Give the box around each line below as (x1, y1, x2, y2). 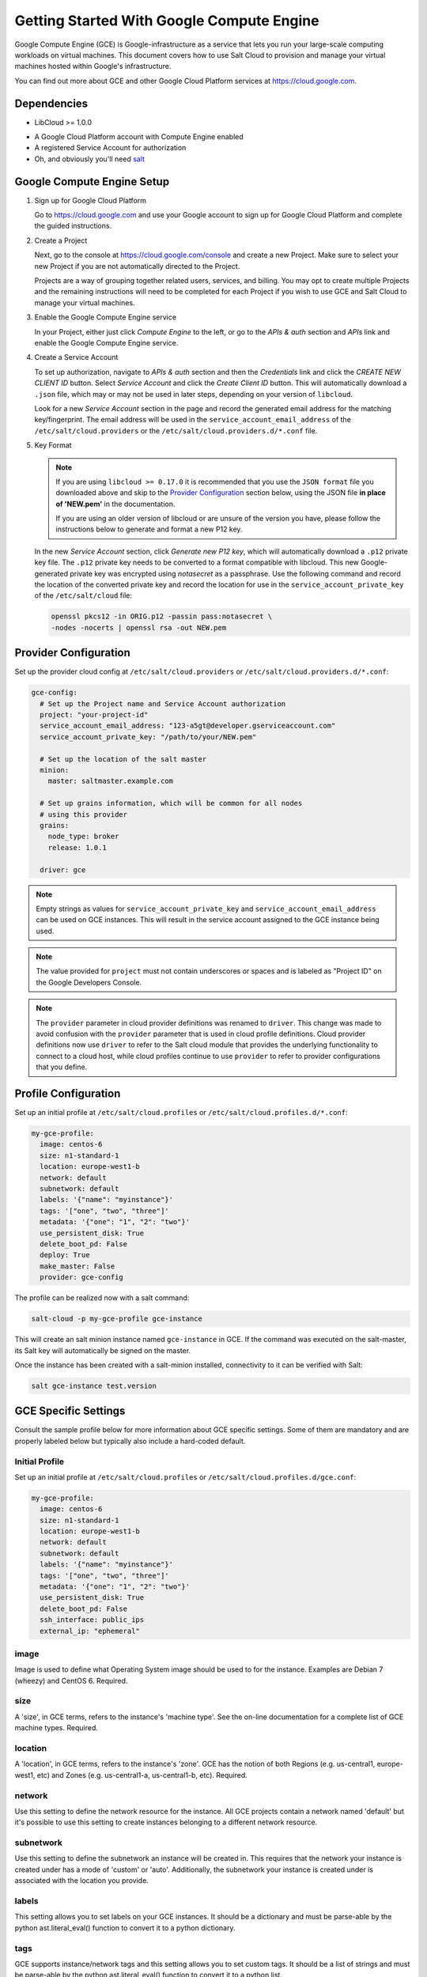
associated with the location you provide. (14, 1876, 149, 1885)
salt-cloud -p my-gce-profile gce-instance (31, 1314, 203, 1324)
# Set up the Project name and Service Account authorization (40, 699, 286, 708)
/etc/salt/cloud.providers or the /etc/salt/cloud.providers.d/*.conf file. (34, 425, 318, 435)
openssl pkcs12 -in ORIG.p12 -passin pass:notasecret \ (51, 612, 273, 621)
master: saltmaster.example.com (47, 777, 174, 786)
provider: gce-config (40, 1273, 124, 1282)
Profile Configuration (14, 1087, 121, 1101)
